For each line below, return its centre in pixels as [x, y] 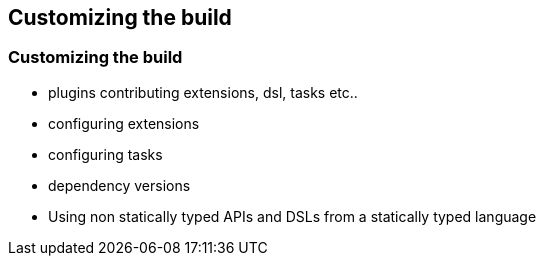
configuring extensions [124, 123]
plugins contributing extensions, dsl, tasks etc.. [203, 92]
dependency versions [119, 185]
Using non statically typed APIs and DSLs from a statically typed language [292, 216]
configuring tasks [105, 154]
